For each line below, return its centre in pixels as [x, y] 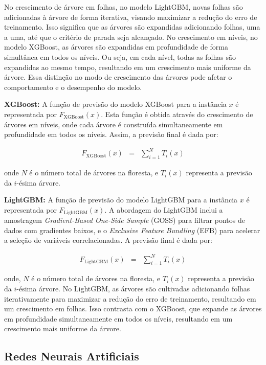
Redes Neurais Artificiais [72, 356]
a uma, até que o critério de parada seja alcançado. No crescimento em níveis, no [131, 37]
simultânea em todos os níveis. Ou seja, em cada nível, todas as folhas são [120, 56]
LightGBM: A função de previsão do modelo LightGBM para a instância [121, 200]
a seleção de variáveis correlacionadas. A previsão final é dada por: [108, 240]
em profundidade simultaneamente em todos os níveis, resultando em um [118, 318]
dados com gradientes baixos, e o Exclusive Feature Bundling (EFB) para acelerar [132, 230]
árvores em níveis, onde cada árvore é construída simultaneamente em [114, 124]
